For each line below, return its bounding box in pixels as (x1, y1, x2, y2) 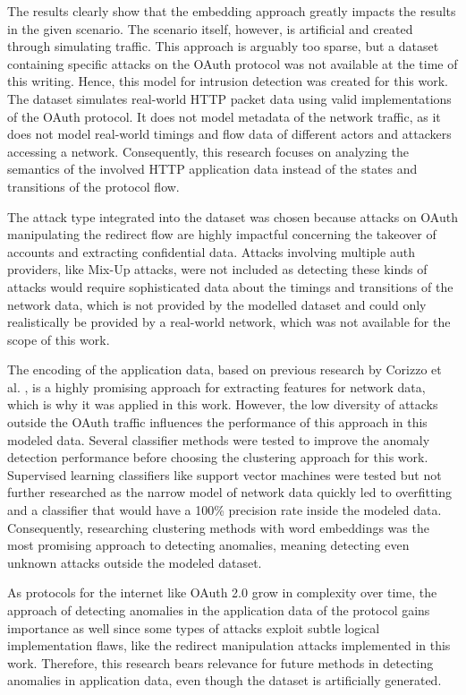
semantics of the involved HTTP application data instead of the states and (7, 159, 418, 178)
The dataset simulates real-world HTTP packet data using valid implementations (7, 89, 452, 107)
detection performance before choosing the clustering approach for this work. (7, 448, 428, 467)
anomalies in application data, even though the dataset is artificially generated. (7, 671, 442, 690)
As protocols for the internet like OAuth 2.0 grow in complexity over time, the (7, 583, 437, 602)
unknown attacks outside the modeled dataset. (7, 553, 262, 571)
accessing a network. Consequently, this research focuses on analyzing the (7, 142, 410, 160)
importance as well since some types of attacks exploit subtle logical (7, 618, 380, 637)
